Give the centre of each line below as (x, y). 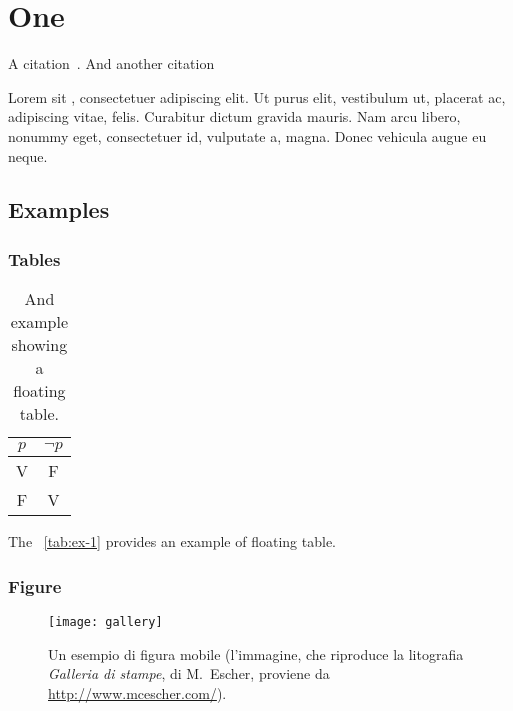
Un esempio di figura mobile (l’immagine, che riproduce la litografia (256, 653)
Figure (35, 585)
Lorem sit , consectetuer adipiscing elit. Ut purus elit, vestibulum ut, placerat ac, (257, 96)
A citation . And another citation (111, 63)
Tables (34, 258)
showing (39, 345)
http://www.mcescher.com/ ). (137, 692)
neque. (28, 155)
